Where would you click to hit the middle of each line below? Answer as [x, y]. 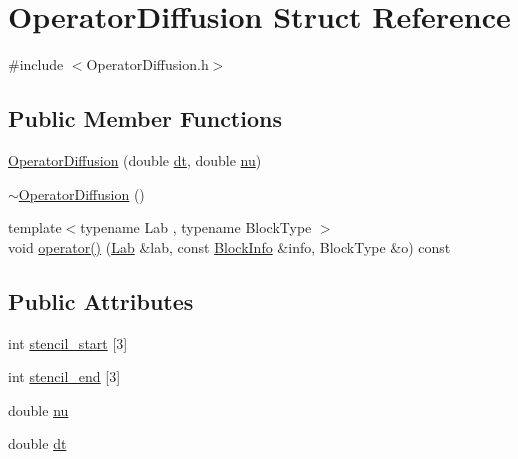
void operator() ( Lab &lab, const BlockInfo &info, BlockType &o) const [229, 246]
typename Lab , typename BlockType [196, 227]
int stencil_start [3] [68, 342]
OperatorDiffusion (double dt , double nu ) [135, 159]
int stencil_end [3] [64, 376]
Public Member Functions [145, 118]
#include [36, 64]
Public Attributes [101, 300]
